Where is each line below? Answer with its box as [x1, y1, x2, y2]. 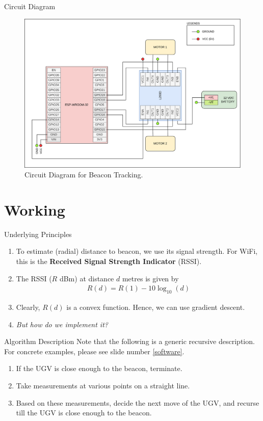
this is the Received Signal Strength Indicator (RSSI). [16, 256, 202, 266]
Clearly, [16, 302, 40, 312]
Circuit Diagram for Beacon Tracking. [24, 169, 143, 180]
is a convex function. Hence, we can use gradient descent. [66, 302, 245, 312]
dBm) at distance [59, 273, 114, 283]
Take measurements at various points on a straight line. [16, 380, 190, 390]
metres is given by [122, 273, 179, 283]
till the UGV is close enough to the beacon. [16, 407, 152, 418]
